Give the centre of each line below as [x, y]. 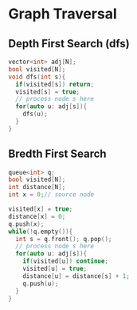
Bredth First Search [57, 154]
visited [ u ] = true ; [55, 269]
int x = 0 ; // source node [51, 195]
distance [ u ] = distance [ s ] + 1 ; [76, 276]
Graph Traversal [63, 14]
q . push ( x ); [26, 224]
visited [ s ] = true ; [48, 92]
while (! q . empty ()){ [41, 231]
